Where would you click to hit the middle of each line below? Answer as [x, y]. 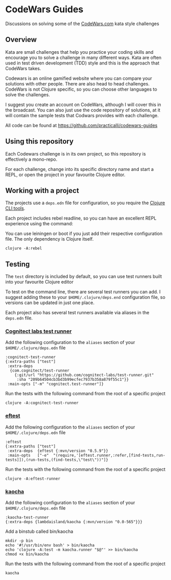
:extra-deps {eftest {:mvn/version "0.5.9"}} [58, 451]
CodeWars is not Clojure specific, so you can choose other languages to [81, 89]
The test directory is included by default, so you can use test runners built [84, 276]
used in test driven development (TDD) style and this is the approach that [82, 63]
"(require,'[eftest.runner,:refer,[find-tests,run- [109, 455]
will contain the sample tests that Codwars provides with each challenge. [82, 115]
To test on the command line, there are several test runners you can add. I [83, 292]
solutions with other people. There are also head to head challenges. [77, 83]
